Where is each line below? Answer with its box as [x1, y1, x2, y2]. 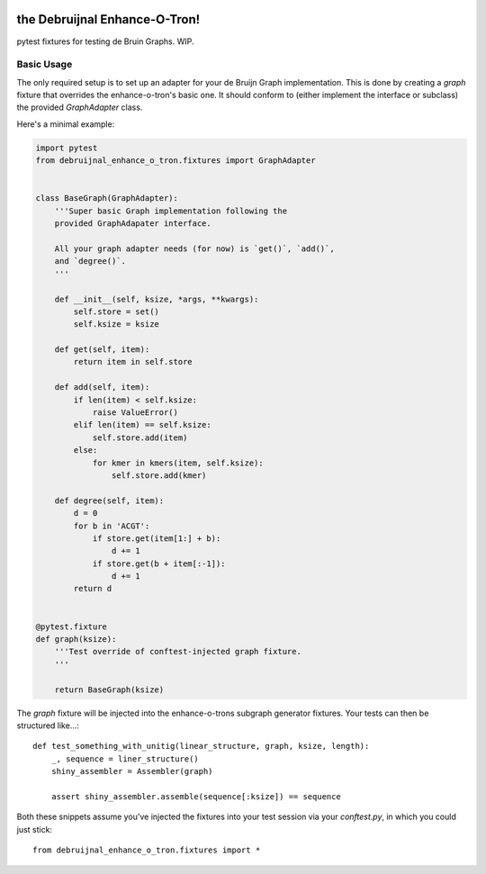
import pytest [35, 142, 98, 153]
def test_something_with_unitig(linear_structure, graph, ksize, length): [32, 741, 370, 752]
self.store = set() [73, 306, 159, 317]
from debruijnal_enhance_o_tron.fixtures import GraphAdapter [35, 156, 316, 166]
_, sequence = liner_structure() [50, 753, 200, 764]
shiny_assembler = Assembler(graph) [50, 766, 213, 777]
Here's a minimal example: [16, 118, 115, 130]
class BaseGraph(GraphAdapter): [35, 194, 179, 203]
